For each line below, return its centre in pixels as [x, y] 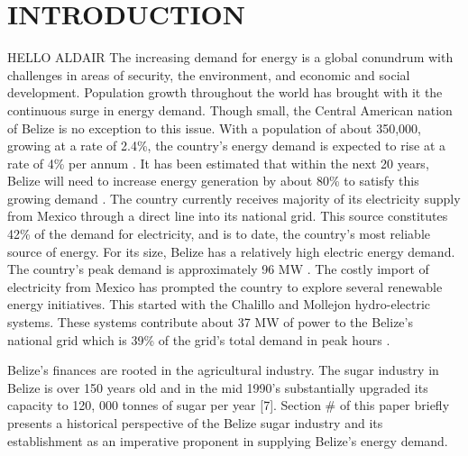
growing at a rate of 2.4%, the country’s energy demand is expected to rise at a [227, 146]
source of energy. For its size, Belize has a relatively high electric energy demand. [231, 251]
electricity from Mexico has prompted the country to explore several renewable [225, 286]
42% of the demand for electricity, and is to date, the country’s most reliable [219, 234]
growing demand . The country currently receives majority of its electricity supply [234, 198]
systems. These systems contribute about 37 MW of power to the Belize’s [210, 322]
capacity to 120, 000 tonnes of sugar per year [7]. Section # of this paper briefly [229, 405]
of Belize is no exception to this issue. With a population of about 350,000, [215, 128]
